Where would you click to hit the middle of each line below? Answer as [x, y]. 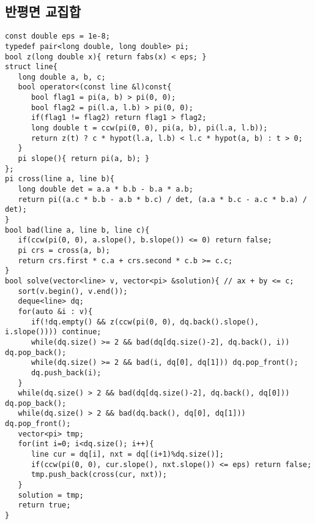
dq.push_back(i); [66, 372]
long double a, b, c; [62, 77]
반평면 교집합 [43, 11]
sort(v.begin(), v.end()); [73, 291]
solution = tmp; [51, 495]
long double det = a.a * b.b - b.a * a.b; [106, 189]
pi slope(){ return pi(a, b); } [84, 159]
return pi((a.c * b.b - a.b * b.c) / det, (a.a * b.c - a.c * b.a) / [162, 199]
